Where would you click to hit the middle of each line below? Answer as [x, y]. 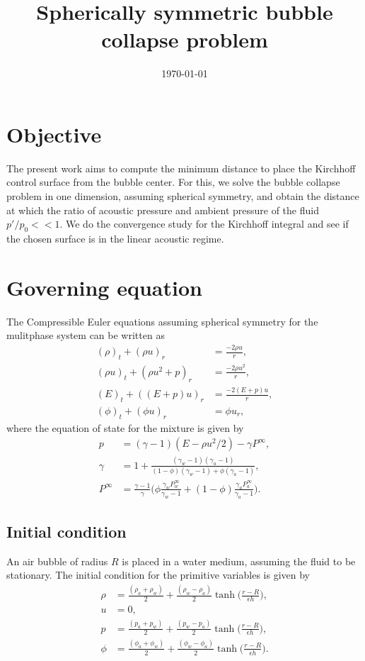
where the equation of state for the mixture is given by [125, 427]
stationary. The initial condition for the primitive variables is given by [158, 575]
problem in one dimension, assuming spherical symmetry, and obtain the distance [183, 196]
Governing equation [104, 287]
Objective [54, 134]
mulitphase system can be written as [86, 335]
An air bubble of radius [57, 561]
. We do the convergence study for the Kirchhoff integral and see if [204, 224]
